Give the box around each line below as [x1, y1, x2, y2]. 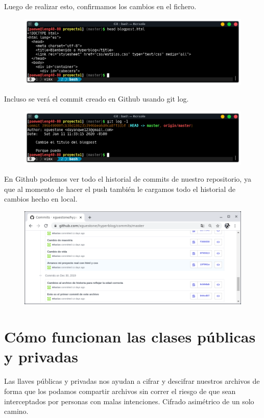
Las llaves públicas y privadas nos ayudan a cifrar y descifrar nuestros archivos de [4, 376, 260, 386]
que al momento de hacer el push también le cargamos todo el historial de [4, 183, 235, 194]
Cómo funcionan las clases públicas [4, 326, 256, 347]
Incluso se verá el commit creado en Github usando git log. [4, 93, 189, 104]
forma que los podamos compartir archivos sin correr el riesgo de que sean [4, 385, 236, 396]
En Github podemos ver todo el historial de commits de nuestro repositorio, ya [4, 174, 251, 184]
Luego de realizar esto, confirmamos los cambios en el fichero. [4, 1, 197, 11]
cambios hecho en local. [4, 193, 78, 204]
